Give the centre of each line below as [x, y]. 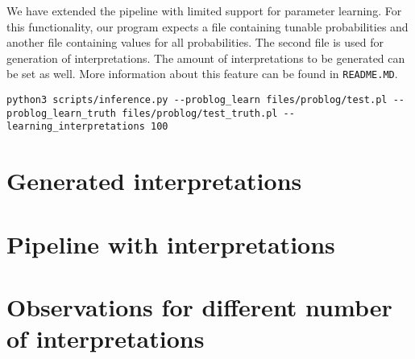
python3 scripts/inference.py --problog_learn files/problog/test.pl [197, 100]
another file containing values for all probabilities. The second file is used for [195, 42]
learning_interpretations [76, 127]
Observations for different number [199, 306]
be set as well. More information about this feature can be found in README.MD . [202, 74]
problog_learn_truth [62, 113]
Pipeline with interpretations [171, 243]
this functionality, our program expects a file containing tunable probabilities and [207, 26]
